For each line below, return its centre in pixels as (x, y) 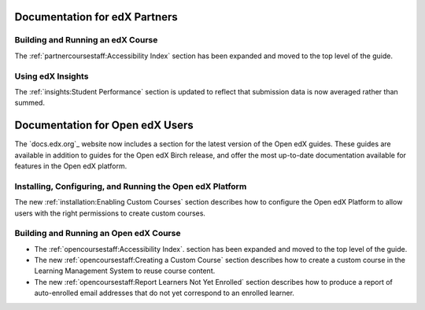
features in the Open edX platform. (71, 166)
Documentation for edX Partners (96, 17)
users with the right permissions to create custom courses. (110, 213)
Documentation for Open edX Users (104, 125)
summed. (30, 103)
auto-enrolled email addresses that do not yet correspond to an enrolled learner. (164, 293)
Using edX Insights (52, 76)
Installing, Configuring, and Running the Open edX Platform (131, 186)
